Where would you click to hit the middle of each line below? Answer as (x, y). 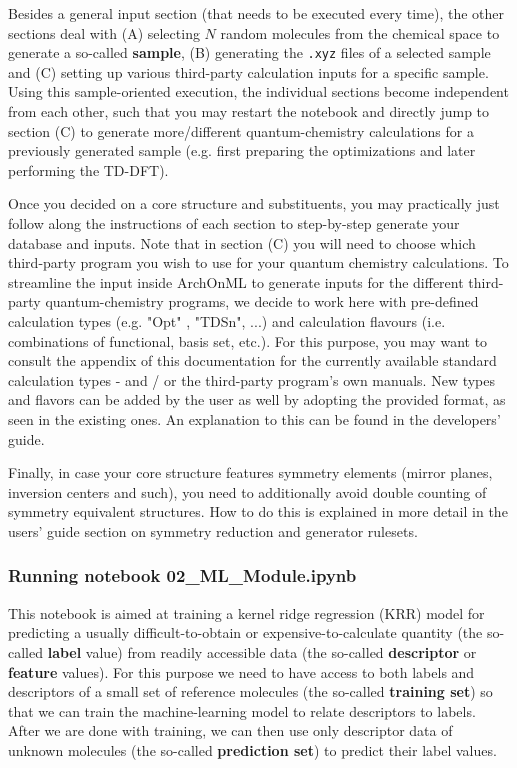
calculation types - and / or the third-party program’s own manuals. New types (252, 379)
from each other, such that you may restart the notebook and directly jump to (249, 111)
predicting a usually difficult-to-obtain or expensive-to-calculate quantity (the (245, 632)
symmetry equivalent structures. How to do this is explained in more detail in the (258, 511)
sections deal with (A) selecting (104, 32)
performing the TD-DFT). (88, 169)
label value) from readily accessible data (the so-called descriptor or (262, 651)
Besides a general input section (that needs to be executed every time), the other (256, 13)
